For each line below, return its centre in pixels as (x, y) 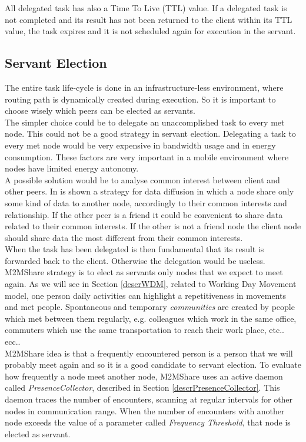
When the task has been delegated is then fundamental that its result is (134, 249)
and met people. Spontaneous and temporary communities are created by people (150, 307)
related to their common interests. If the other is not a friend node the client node (153, 226)
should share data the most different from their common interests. (124, 237)
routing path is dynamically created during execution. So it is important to (140, 99)
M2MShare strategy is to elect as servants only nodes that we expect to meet (144, 272)
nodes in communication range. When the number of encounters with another (145, 410)
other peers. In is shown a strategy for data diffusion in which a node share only (149, 191)
